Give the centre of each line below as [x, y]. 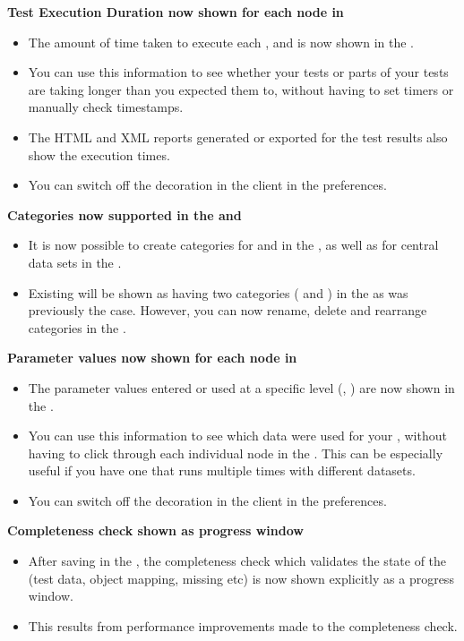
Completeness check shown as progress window [155, 530]
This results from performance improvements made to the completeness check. [243, 625]
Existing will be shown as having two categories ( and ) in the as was [218, 292]
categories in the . [77, 327]
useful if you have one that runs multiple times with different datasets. [222, 470]
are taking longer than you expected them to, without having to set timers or [241, 89]
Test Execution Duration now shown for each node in [176, 12]
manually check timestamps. [106, 107]
